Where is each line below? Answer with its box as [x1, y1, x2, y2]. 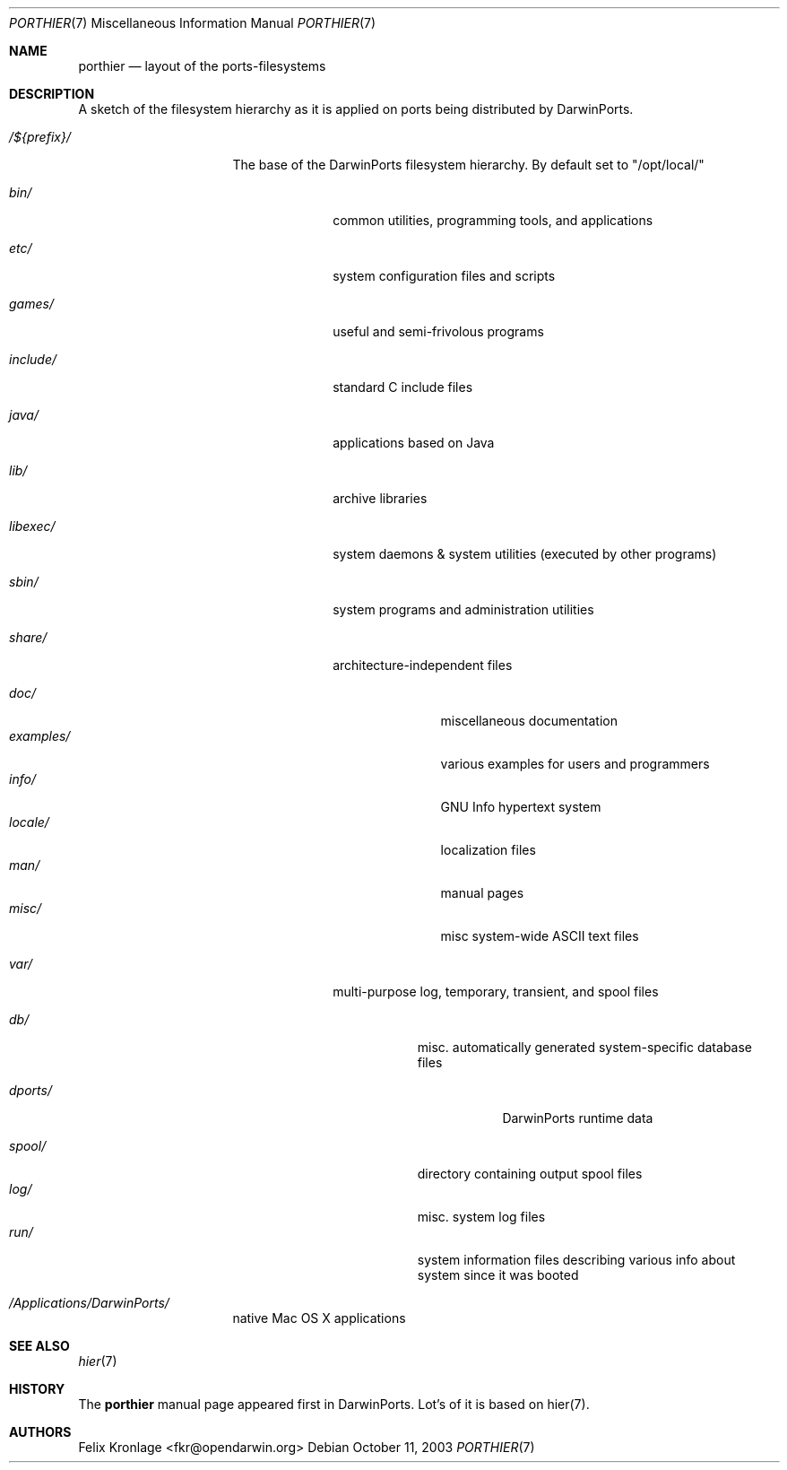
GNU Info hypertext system [440, 799, 601, 814]
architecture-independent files [333, 657, 513, 673]
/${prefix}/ [9, 129, 71, 144]
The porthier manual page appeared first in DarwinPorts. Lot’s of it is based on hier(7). [78, 1396, 590, 1412]
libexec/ [9, 518, 56, 534]
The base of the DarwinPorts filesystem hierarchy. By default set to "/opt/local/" [232, 157, 705, 172]
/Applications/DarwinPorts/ [9, 1295, 169, 1310]
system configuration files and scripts [333, 268, 556, 283]
